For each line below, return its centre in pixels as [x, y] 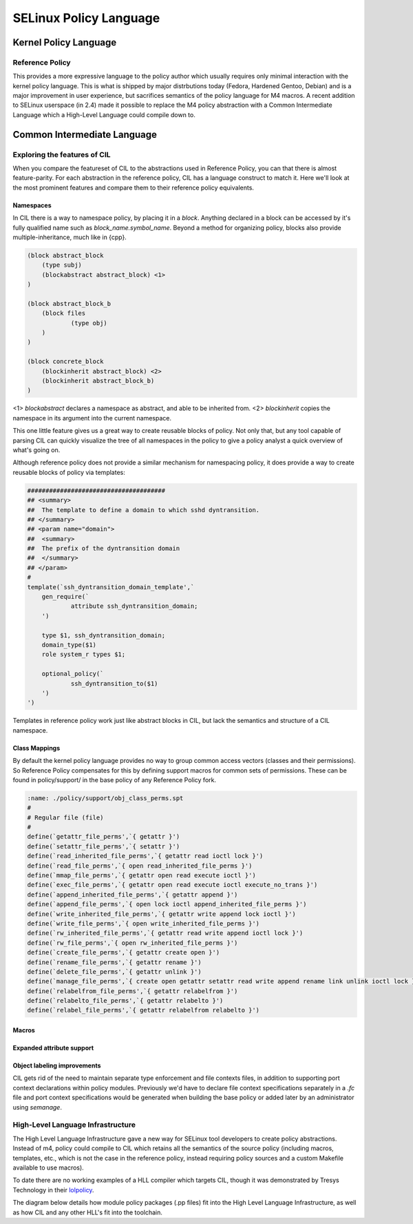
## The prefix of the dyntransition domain [104, 549]
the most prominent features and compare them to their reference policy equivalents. [134, 187]
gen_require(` [65, 597]
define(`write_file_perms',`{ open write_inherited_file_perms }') [144, 923]
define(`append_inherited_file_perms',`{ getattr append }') [133, 895]
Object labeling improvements [57, 1065]
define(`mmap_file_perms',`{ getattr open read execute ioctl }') [141, 875]
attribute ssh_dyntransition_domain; [134, 606]
